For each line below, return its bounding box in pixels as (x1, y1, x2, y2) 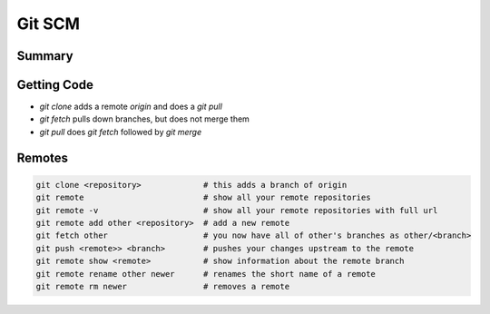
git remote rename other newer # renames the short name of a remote (35, 269, 377, 279)
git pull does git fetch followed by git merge (39, 126, 202, 137)
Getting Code (16, 77, 94, 93)
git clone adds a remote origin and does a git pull (39, 101, 222, 113)
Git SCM (16, 14, 81, 34)
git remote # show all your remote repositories (35, 192, 371, 203)
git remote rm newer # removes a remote (35, 281, 290, 291)
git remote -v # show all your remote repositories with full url (35, 205, 438, 215)
